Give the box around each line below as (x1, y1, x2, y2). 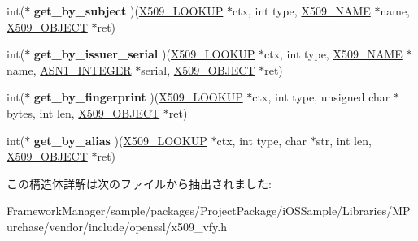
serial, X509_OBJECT (141, 61, 255, 78)
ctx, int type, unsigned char (252, 88, 390, 105)
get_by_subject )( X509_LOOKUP (33, 2, 224, 19)
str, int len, (316, 131, 372, 148)
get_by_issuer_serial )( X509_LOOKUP (33, 45, 255, 62)
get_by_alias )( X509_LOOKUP (33, 131, 207, 148)
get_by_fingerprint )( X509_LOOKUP (33, 88, 243, 105)
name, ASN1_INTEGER (7, 61, 132, 78)
